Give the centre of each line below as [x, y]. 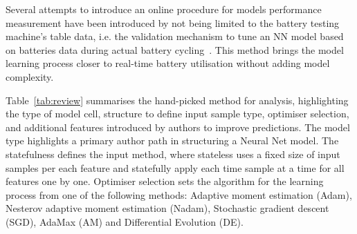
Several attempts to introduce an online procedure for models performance [164, 9]
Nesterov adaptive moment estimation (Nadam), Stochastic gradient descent [167, 208]
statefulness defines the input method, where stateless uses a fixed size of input [173, 154]
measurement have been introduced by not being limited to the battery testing [173, 22]
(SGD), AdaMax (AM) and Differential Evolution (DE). [125, 221]
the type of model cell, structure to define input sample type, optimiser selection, [177, 114]
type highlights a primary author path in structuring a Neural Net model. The [172, 140]
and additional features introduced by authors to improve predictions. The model [178, 127]
